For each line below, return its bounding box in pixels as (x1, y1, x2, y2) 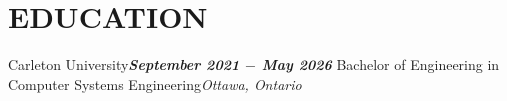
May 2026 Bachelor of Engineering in (261, 54, 500, 75)
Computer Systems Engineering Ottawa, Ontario (8, 73, 302, 94)
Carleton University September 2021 (8, 54, 240, 75)
